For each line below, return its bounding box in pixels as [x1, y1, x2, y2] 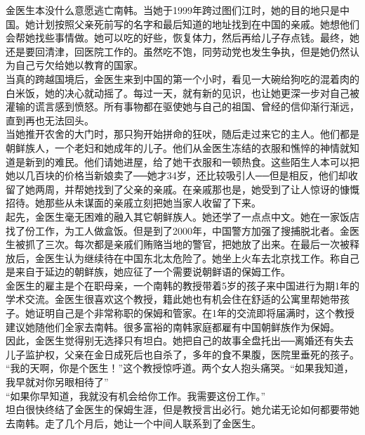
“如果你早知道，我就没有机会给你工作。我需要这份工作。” [6, 388, 266, 403]
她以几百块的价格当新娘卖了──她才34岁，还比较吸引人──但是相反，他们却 [6, 168, 348, 183]
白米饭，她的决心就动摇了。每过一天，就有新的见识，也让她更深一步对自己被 [6, 85, 359, 100]
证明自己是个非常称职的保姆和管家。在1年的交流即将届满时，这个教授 [34, 306, 354, 320]
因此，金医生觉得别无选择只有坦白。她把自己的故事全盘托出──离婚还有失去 [6, 333, 354, 348]
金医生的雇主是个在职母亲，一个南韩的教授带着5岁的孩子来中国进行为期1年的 [6, 278, 359, 292]
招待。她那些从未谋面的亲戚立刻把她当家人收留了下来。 [6, 195, 261, 210]
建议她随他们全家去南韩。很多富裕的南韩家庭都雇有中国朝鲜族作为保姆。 [6, 319, 340, 334]
